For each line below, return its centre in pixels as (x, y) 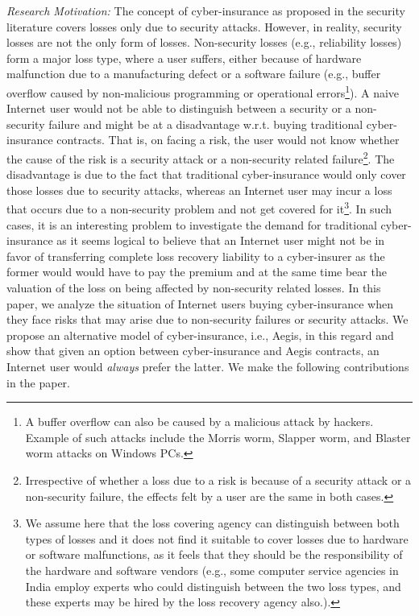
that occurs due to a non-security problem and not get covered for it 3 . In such (199, 208)
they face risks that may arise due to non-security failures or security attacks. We (207, 319)
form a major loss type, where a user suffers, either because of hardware (184, 58)
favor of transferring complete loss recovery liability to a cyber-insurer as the (196, 256)
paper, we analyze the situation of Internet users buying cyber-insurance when (200, 303)
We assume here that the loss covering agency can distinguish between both (212, 523)
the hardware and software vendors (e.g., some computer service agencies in (212, 570)
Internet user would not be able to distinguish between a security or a (179, 108)
